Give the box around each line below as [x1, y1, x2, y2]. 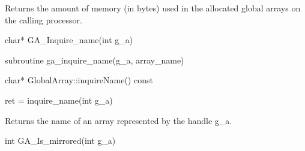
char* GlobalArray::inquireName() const [5, 74, 153, 86]
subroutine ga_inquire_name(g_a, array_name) [5, 53, 184, 66]
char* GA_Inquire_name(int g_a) [5, 34, 133, 46]
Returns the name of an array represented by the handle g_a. [5, 114, 232, 126]
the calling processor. [5, 13, 82, 26]
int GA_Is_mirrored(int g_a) [5, 134, 116, 147]
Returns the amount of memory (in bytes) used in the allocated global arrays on [5, 2, 301, 14]
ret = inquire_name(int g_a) [5, 93, 113, 106]
